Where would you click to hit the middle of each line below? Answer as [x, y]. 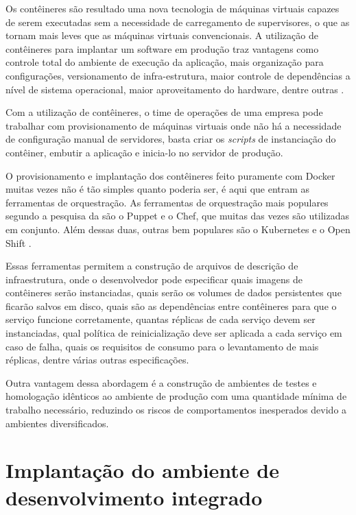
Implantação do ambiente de [142, 470]
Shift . [19, 242]
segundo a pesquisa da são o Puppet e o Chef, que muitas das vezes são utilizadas [177, 216]
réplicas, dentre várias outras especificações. [97, 360]
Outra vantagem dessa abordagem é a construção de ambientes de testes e [161, 382]
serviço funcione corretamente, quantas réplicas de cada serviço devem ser [161, 319]
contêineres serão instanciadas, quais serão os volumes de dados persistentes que [174, 292]
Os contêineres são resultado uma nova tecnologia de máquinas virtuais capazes [173, 8]
